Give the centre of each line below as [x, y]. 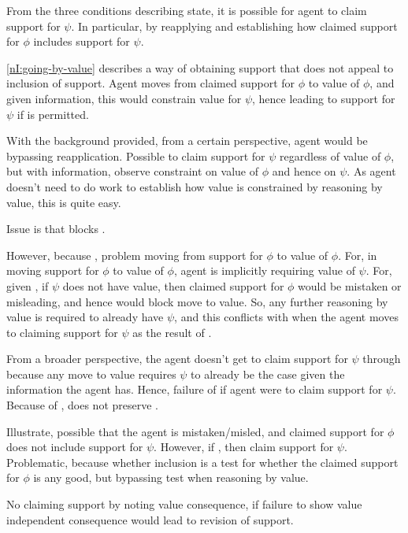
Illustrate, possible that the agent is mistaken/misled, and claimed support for [195, 431]
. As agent [371, 171]
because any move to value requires [91, 374]
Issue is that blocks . [56, 229]
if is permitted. [53, 114]
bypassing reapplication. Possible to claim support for [136, 155]
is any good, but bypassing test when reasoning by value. [171, 477]
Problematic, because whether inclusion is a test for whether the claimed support [202, 462]
